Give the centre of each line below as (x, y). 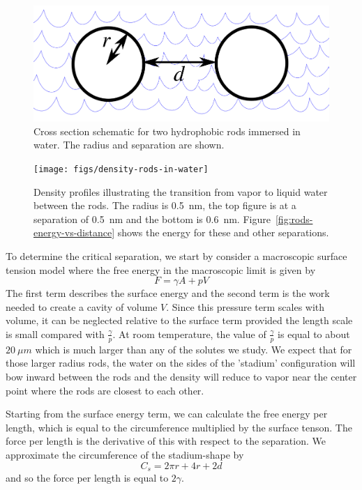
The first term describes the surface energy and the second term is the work (168, 293)
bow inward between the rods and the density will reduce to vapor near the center (181, 376)
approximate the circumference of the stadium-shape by (125, 454)
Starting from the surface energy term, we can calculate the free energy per (167, 414)
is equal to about (314, 334)
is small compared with (55, 334)
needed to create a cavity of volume (82, 306)
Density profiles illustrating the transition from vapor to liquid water (181, 191)
